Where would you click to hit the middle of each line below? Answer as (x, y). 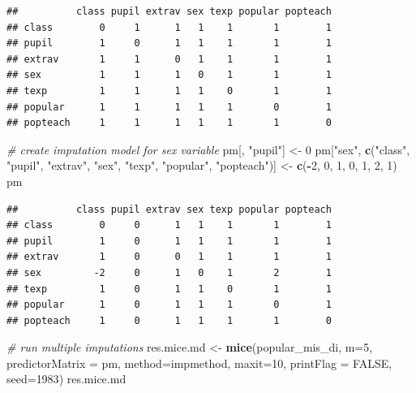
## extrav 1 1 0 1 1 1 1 (169, 59)
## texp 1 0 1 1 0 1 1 (169, 289)
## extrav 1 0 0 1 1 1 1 (169, 257)
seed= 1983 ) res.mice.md (66, 379)
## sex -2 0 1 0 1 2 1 (169, 272)
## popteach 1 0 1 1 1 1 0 (169, 320)
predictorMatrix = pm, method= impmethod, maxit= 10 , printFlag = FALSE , (199, 363)
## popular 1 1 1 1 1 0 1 (169, 107)
